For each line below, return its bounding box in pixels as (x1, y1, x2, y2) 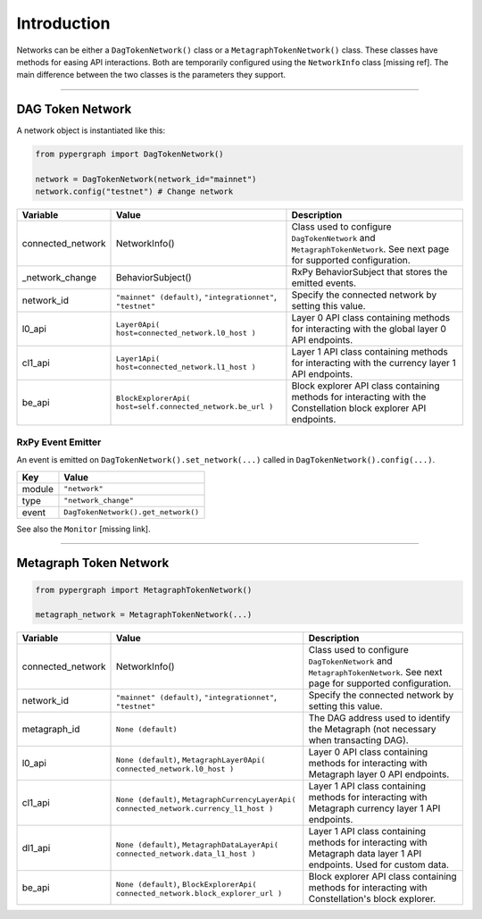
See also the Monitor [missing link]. (16, 523, 151, 534)
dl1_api (21, 842, 51, 855)
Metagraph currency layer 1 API (308, 802, 441, 815)
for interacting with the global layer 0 (291, 322, 446, 335)
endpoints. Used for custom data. (308, 858, 450, 871)
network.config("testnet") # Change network (35, 187, 234, 196)
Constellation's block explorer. (308, 893, 436, 906)
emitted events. (291, 277, 357, 289)
